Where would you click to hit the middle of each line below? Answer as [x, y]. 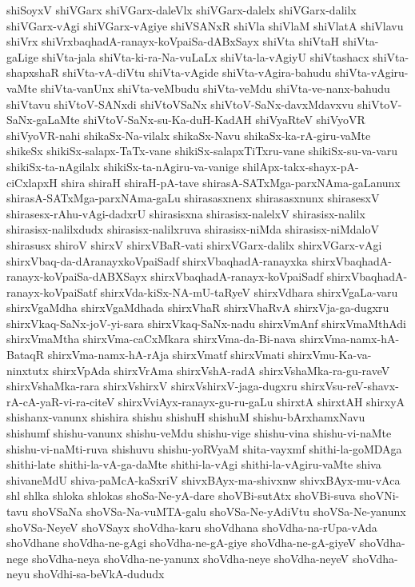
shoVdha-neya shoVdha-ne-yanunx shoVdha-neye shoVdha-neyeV [190, 558]
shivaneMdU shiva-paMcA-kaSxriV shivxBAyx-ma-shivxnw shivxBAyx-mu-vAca [204, 479]
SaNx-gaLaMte [43, 120]
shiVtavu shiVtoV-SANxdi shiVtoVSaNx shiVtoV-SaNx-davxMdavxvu [180, 104]
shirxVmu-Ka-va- [330, 355]
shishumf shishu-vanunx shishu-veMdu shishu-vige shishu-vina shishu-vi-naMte [199, 433]
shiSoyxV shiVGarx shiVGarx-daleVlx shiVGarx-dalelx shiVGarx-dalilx [182, 10]
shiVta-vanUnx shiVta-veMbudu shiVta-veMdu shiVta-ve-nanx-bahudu [215, 88]
